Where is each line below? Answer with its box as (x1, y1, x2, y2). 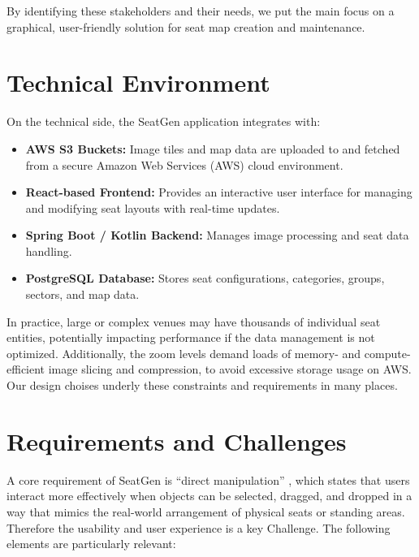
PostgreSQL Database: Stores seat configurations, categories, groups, (25, 270, 385, 287)
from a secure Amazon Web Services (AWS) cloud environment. (25, 156, 343, 173)
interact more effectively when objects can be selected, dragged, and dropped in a (6, 487, 413, 504)
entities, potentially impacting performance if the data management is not (6, 329, 375, 346)
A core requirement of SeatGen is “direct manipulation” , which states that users (6, 471, 410, 488)
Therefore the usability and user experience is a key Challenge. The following (6, 519, 391, 536)
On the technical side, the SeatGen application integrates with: (6, 113, 321, 130)
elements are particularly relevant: (6, 535, 176, 552)
